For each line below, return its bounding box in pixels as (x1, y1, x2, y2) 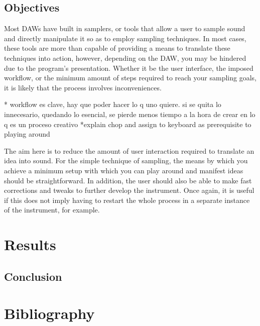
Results (4, 234, 56, 255)
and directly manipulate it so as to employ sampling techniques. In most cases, (4, 33, 246, 43)
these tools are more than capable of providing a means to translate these (4, 43, 230, 53)
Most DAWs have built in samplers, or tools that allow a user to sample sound (4, 23, 245, 34)
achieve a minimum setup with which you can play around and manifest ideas (4, 165, 243, 175)
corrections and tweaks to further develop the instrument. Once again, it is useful (4, 185, 254, 195)
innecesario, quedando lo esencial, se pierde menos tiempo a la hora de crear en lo (4, 108, 255, 119)
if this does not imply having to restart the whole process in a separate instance (4, 194, 250, 205)
